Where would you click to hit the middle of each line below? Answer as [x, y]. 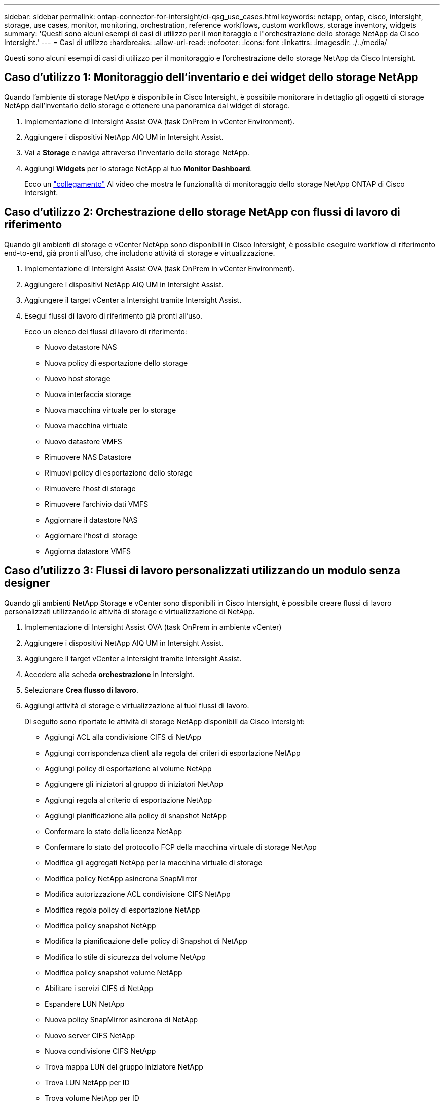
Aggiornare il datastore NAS [91, 520]
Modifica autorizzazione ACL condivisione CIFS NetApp [138, 894]
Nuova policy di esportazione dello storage [116, 363]
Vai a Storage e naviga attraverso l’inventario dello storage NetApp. [137, 152]
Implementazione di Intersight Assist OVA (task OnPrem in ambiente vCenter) [153, 627]
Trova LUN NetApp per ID [87, 1082]
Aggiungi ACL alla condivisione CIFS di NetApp [123, 737]
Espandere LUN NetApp [85, 1004]
